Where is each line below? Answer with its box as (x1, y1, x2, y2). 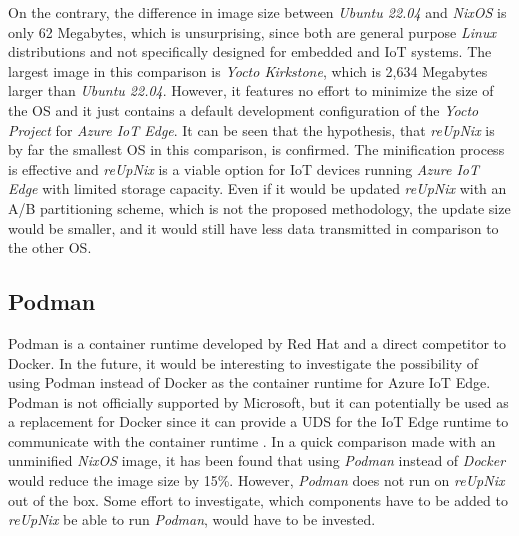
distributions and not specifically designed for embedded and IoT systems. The (8, 41, 492, 62)
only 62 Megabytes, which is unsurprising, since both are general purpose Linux (8, 21, 496, 42)
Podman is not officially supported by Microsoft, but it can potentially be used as (8, 391, 509, 412)
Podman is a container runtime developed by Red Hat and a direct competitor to (8, 332, 507, 353)
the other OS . (8, 237, 92, 258)
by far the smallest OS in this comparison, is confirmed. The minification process (8, 139, 505, 160)
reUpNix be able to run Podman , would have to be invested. (8, 509, 376, 530)
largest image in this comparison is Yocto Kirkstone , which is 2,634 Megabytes (8, 60, 488, 81)
